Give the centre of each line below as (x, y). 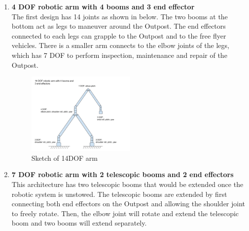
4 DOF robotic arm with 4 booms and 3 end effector (103, 6)
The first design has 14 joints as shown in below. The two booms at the (120, 16)
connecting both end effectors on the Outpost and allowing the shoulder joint (128, 204)
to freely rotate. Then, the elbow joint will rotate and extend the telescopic (125, 213)
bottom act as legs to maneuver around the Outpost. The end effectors (119, 26)
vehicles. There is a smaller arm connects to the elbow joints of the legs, (120, 45)
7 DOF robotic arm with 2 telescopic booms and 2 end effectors (123, 174)
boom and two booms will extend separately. (79, 223)
